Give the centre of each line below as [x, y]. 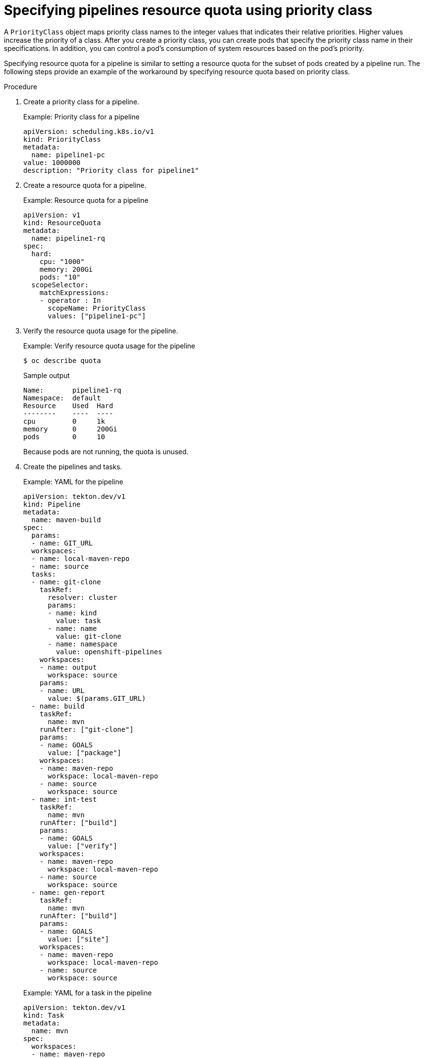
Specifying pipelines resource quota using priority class [188, 10]
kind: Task [44, 1015]
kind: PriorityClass [62, 139]
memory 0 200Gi [70, 429]
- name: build [58, 706]
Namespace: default [62, 398]
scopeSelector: [60, 285]
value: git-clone [89, 636]
